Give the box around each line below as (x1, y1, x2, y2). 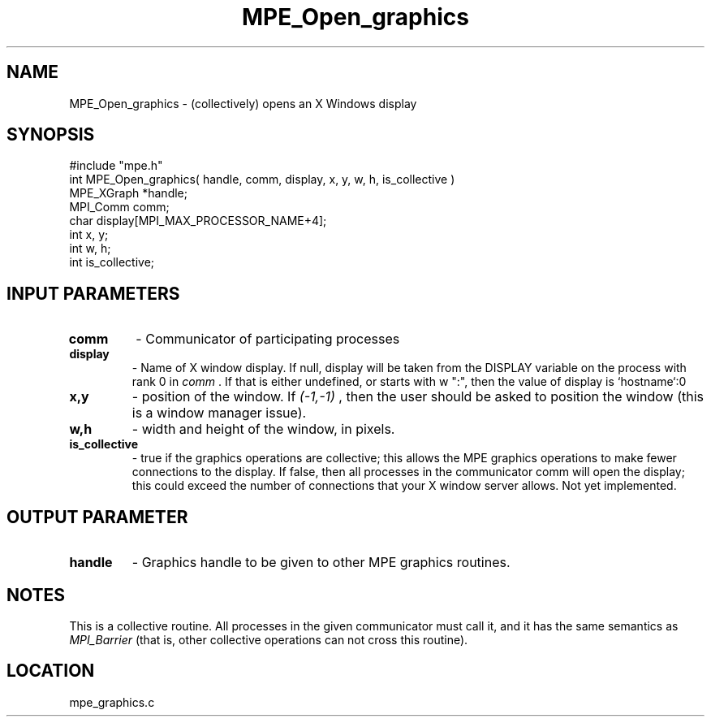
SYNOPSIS (6, 124, 95, 145)
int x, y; (69, 227, 109, 242)
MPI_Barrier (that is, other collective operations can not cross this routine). (69, 632, 468, 647)
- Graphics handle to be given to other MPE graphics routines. (131, 554, 511, 571)
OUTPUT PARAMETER (6, 506, 188, 527)
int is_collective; (69, 255, 155, 270)
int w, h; (69, 241, 111, 256)
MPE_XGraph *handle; (69, 186, 187, 201)
